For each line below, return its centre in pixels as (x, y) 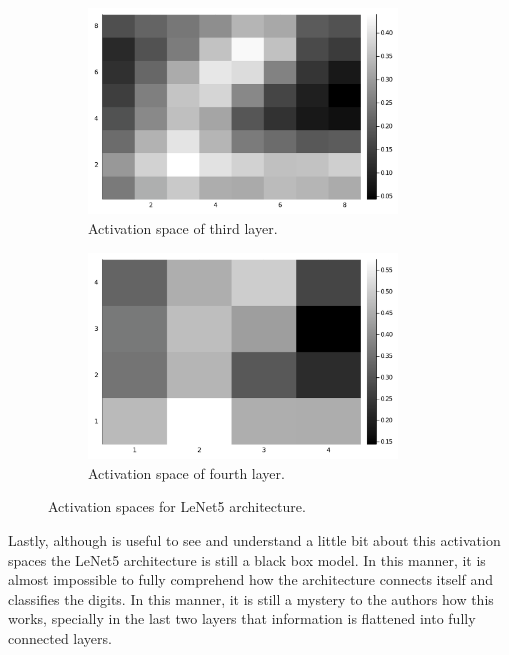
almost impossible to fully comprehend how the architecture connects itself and (251, 579)
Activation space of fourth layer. (186, 472)
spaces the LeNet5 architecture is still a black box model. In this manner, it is (247, 559)
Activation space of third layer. (183, 228)
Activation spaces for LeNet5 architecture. (177, 506)
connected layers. (60, 637)
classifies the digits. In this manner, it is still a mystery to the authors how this (251, 598)
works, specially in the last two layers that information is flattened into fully (242, 618)
